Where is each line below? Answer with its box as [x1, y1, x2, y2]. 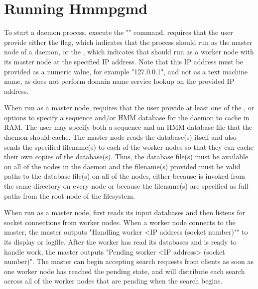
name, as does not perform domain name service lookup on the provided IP [4, 76, 235, 86]
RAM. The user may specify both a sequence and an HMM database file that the [4, 122, 253, 132]
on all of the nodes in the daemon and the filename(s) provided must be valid [4, 161, 241, 171]
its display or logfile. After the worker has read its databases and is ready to [4, 237, 237, 247]
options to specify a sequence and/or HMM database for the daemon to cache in [4, 112, 250, 122]
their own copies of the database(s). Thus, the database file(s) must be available [4, 151, 249, 162]
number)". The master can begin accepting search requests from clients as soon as [4, 256, 254, 267]
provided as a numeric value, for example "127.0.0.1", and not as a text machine [4, 66, 248, 76]
